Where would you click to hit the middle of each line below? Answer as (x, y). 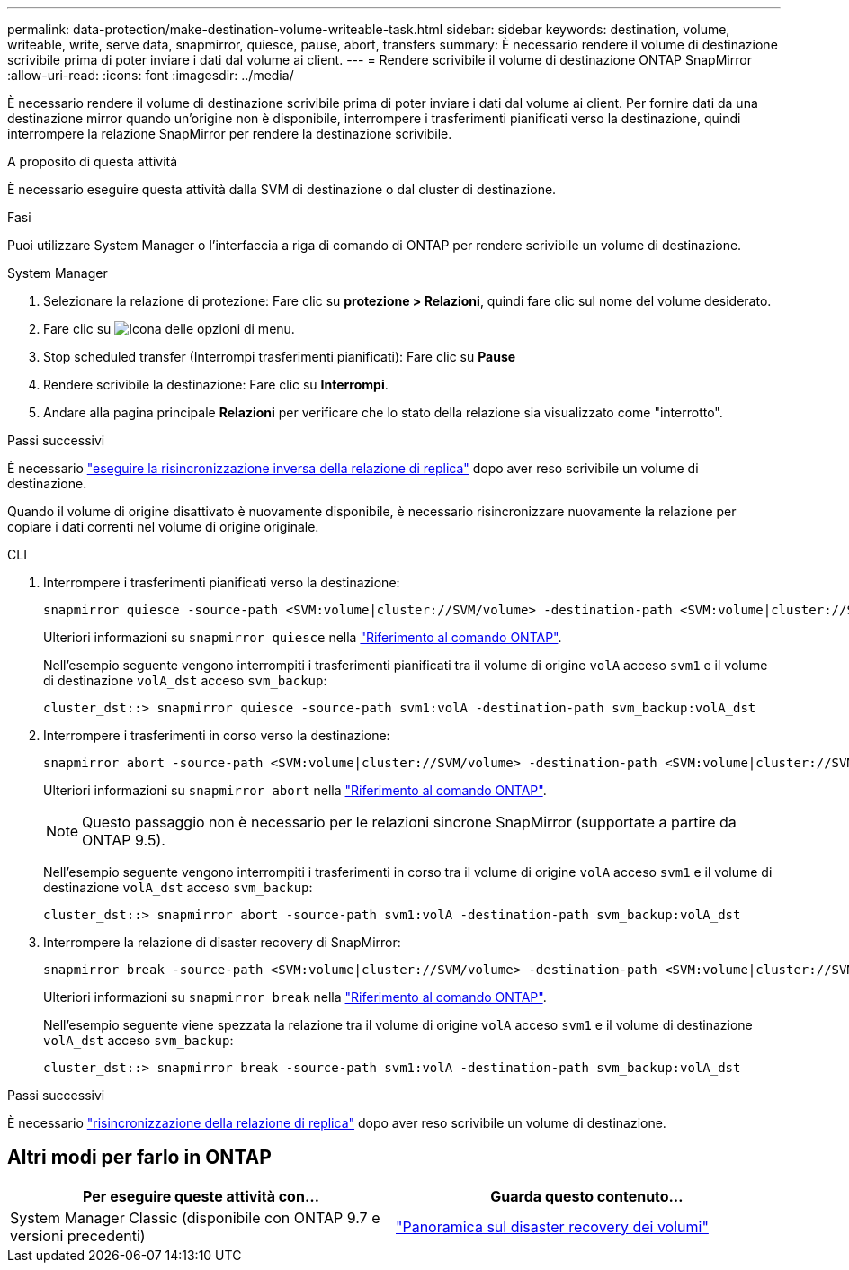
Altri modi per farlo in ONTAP (139, 1158)
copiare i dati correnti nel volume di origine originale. (163, 527)
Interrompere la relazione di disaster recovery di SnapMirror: (222, 942)
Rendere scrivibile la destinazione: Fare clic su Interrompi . (216, 385)
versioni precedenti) (78, 1235)
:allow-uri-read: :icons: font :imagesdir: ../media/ (151, 75)
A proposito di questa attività (93, 161)
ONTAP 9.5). (124, 840)
